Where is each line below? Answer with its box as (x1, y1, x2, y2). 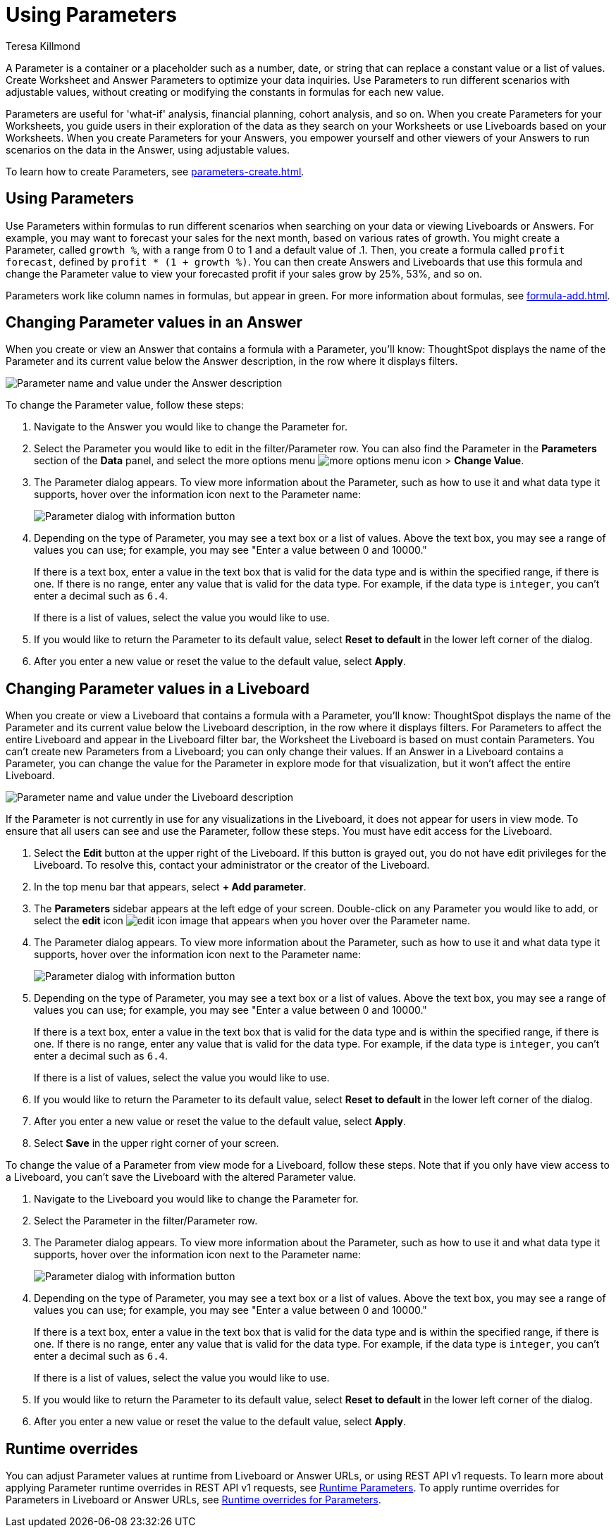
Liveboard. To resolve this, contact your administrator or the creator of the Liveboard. (34, 859, 430, 871)
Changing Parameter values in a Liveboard (6, 679, 309, 697)
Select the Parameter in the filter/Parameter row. (34, 1215, 258, 1227)
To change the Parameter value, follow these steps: (6, 399, 244, 411)
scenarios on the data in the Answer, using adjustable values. (6, 143, 290, 156)
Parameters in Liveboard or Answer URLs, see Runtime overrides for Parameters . (6, 1494, 381, 1506)
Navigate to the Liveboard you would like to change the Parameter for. (34, 1193, 359, 1205)
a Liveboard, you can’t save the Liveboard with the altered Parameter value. (6, 1171, 357, 1184)
